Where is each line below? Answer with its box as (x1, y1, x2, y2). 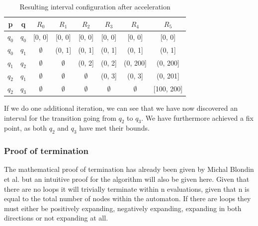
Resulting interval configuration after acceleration (19, 1, 171, 11)
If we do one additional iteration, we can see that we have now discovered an (4, 102, 238, 113)
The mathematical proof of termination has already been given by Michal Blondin (4, 164, 254, 174)
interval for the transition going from (4, 112, 116, 123)
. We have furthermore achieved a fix (141, 112, 254, 123)
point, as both (4, 123, 47, 133)
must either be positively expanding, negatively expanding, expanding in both (4, 203, 242, 213)
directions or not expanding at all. (4, 213, 108, 223)
